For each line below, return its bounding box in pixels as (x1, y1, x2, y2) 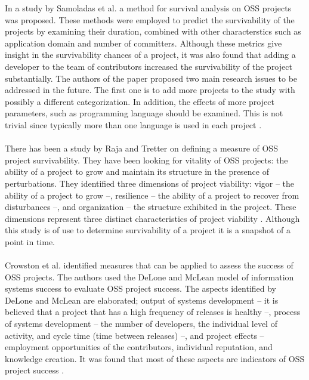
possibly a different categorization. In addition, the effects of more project (5, 95, 274, 107)
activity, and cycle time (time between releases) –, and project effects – (5, 329, 264, 341)
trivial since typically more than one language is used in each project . (5, 118, 262, 131)
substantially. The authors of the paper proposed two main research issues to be (5, 72, 298, 84)
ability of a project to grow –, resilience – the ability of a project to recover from (5, 189, 299, 201)
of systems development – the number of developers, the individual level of (5, 317, 277, 330)
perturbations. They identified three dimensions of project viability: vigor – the (5, 177, 295, 189)
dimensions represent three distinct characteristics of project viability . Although (5, 212, 300, 224)
